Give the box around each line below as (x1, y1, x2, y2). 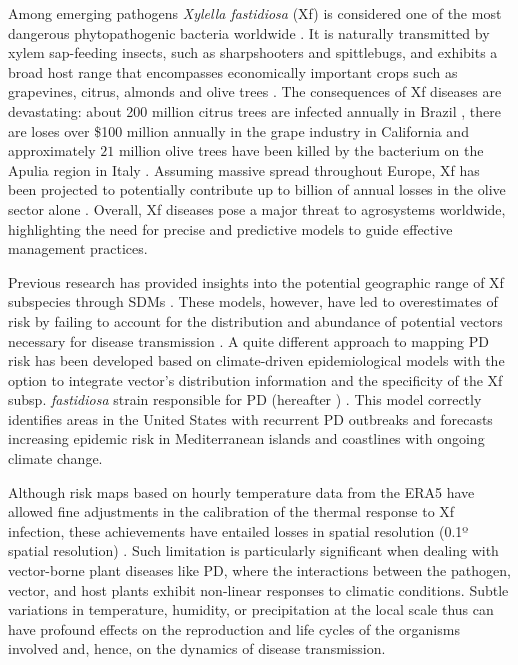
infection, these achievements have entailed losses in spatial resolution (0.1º (8, 520, 469, 541)
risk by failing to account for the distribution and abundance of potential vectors (8, 310, 503, 331)
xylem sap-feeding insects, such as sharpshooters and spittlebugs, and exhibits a (8, 42, 498, 63)
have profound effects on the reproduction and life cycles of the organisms (8, 618, 460, 639)
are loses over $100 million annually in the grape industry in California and (8, 120, 469, 141)
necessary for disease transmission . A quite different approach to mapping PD (8, 330, 490, 351)
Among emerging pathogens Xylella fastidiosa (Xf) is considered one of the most (8, 3, 502, 23)
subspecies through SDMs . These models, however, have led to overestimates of (8, 291, 498, 312)
